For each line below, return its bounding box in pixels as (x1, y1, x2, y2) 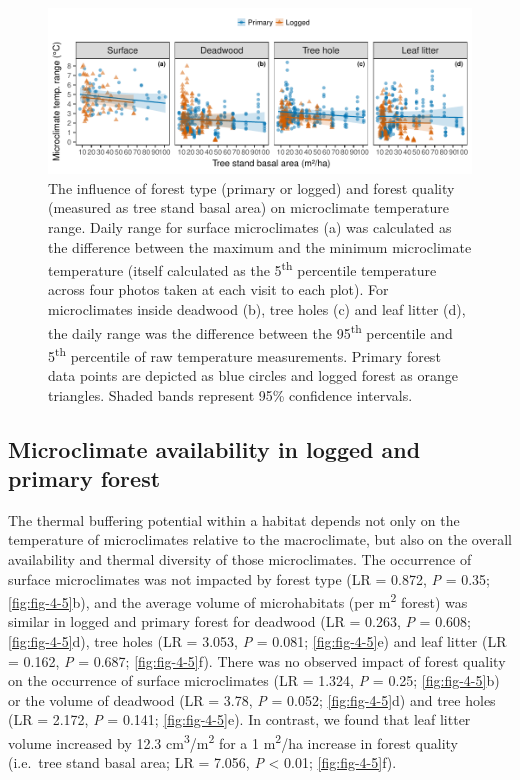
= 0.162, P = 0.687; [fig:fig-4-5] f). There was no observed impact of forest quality (8, 650, 506, 671)
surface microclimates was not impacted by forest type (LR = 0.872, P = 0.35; (8, 568, 490, 589)
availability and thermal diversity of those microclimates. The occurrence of (8, 549, 472, 569)
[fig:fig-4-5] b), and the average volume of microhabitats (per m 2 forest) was (8, 589, 468, 612)
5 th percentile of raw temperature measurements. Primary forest (48, 342, 441, 366)
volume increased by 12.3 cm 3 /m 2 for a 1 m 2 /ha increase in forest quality (8, 730, 458, 753)
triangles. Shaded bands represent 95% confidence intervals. (48, 384, 413, 405)
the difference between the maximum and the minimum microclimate (48, 236, 472, 257)
